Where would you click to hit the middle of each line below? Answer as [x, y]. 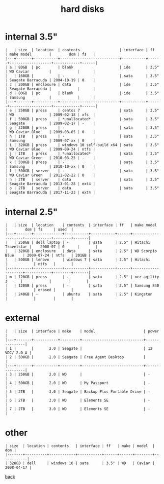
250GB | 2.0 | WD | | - [84, 374]
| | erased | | [39, 290]
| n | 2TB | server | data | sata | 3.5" [82, 179]
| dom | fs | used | [39, 229]
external [23, 318]
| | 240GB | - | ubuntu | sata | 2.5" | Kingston [79, 294]
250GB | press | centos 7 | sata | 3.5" [89, 110]
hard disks [82, 9]
